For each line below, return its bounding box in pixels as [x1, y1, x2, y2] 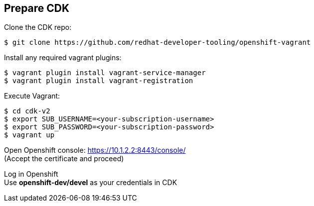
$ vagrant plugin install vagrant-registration [4, 77, 193, 85]
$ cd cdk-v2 [4, 107, 50, 115]
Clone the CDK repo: [4, 23, 72, 32]
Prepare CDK [4, 2, 70, 14]
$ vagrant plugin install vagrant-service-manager [4, 69, 206, 77]
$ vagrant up [4, 131, 55, 139]
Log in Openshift [4, 170, 58, 179]
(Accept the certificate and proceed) [4, 154, 124, 163]
